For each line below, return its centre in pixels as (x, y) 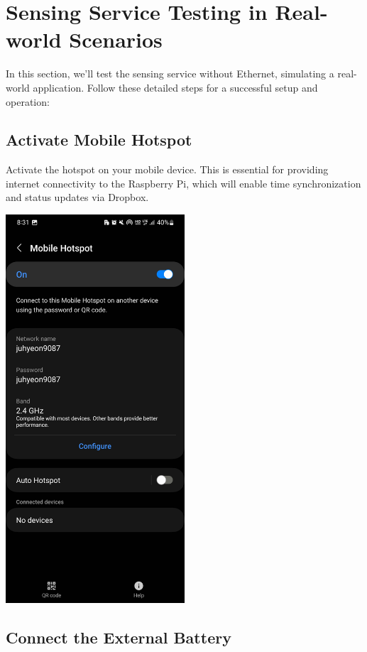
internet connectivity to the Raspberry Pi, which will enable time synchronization (183, 183)
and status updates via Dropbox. (77, 197)
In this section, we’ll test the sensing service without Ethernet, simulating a (170, 74)
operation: (28, 101)
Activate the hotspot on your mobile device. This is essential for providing (167, 169)
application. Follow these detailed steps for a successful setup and (175, 87)
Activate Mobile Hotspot (99, 140)
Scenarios (116, 39)
